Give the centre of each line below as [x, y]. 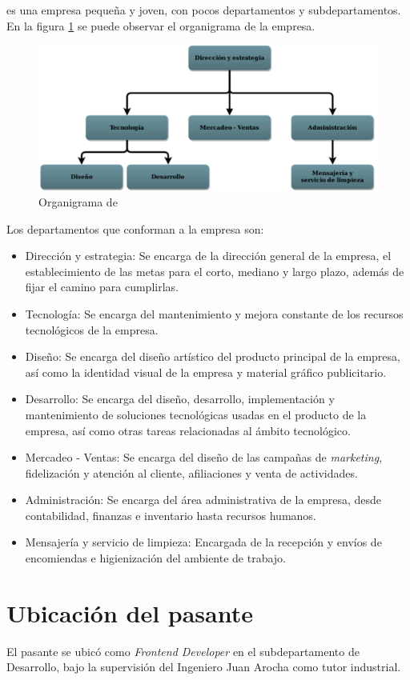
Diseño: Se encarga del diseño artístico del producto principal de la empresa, [213, 356]
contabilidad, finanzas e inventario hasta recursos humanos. [171, 515]
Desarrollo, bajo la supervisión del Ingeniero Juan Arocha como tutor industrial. [204, 667]
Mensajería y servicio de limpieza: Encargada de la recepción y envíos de [203, 542]
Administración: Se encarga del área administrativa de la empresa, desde [203, 500]
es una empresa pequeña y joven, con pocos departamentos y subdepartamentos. [204, 10]
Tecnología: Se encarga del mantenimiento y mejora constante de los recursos [214, 313]
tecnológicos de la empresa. [92, 329]
